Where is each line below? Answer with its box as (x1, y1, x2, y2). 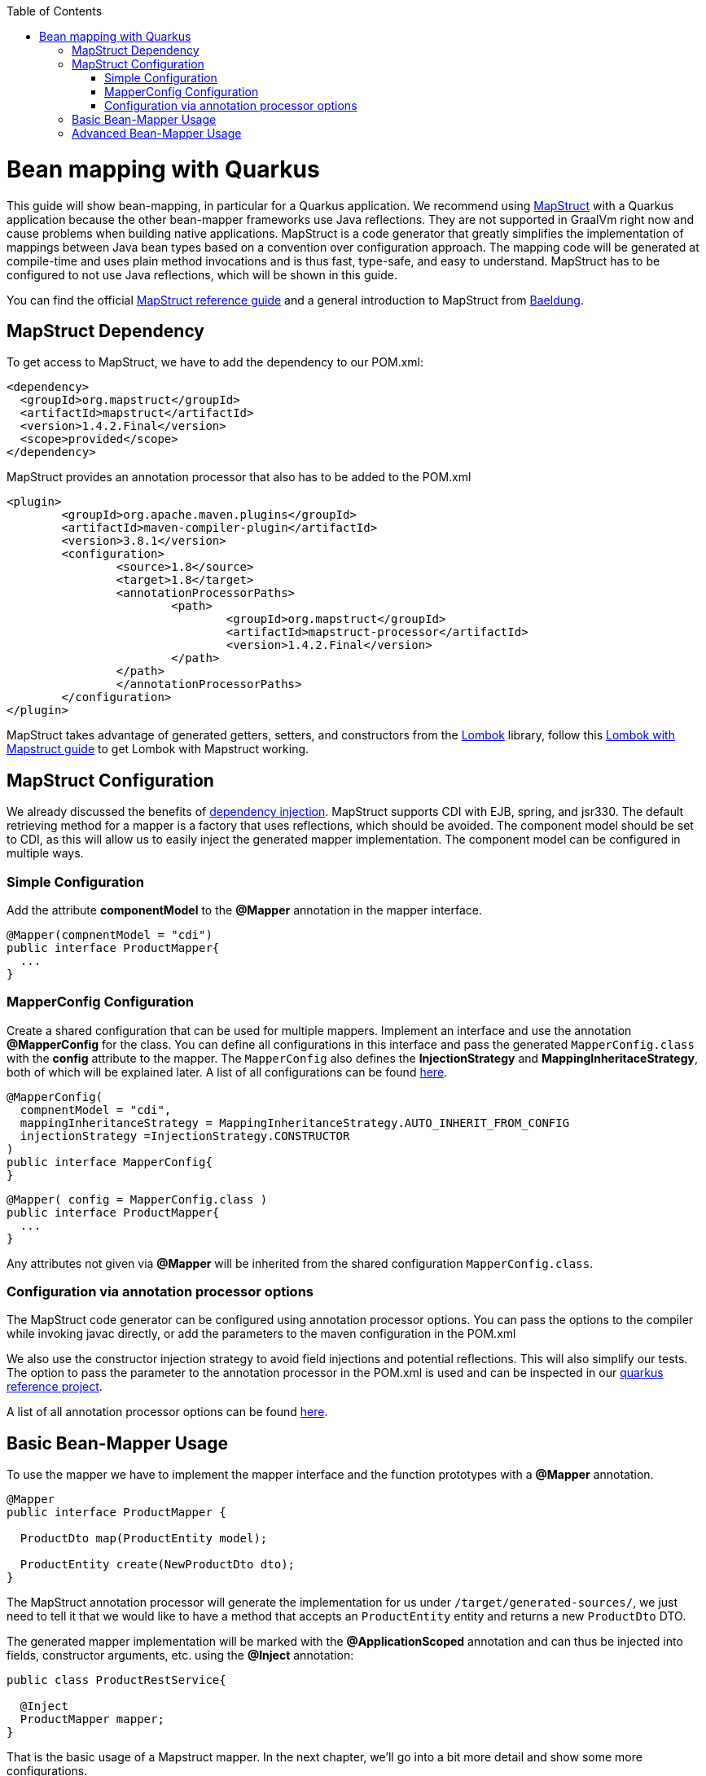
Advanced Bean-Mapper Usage (72, 126, 242, 140)
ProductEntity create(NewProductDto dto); (20, 1558, 296, 1572)
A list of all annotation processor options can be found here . (7, 1405, 328, 1419)
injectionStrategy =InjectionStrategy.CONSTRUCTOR (20, 1129, 350, 1142)
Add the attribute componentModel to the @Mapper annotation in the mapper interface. (7, 902, 483, 917)
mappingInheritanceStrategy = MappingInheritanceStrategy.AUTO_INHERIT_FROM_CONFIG (20, 1116, 570, 1129)
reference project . (7, 1379, 103, 1394)
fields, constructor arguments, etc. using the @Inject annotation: (7, 1648, 354, 1663)
